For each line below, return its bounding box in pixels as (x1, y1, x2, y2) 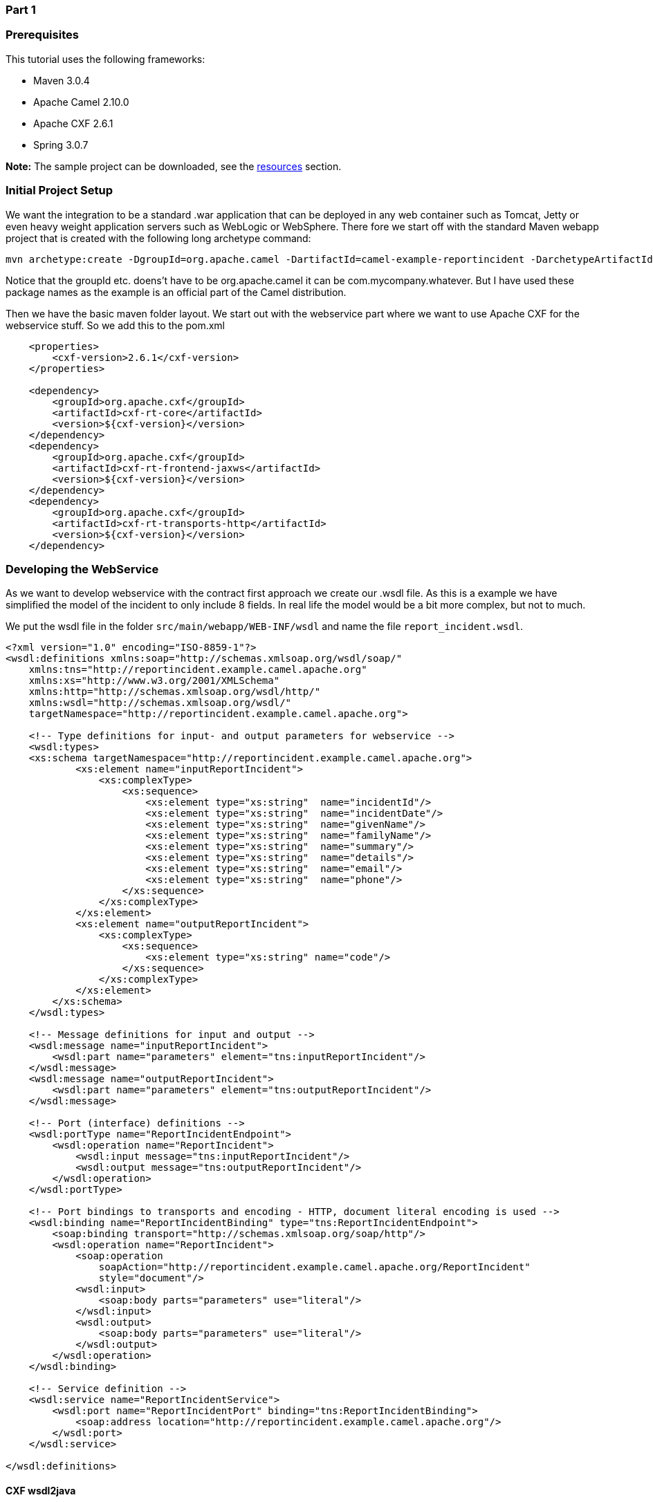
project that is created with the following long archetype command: (6, 232, 311, 244)
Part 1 (6, 3, 36, 17)
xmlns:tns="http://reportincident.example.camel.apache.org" (28, 664, 367, 676)
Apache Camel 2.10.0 (33, 95, 129, 108)
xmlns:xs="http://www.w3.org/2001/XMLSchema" (28, 675, 280, 687)
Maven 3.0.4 (33, 74, 90, 86)
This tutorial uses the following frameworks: (6, 53, 205, 65)
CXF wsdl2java (6, 1484, 76, 1496)
